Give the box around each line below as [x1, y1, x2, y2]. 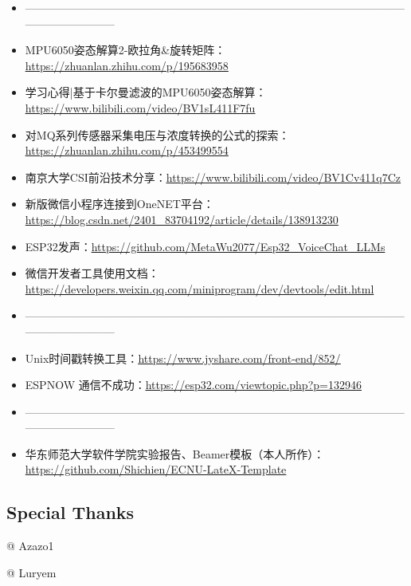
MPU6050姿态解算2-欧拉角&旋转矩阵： [25, 41, 226, 58]
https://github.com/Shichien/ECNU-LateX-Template [25, 461, 287, 478]
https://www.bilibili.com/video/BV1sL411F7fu [25, 99, 256, 116]
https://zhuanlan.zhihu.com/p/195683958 [25, 57, 229, 73]
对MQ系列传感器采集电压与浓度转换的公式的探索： [25, 126, 290, 143]
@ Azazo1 [6, 537, 54, 554]
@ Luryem [6, 564, 57, 580]
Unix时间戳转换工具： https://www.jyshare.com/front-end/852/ [25, 349, 341, 366]
